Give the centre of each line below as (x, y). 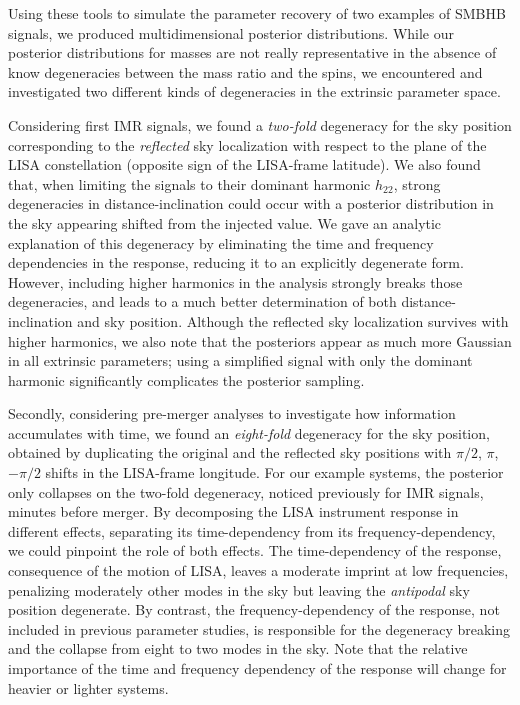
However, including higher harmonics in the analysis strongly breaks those (235, 281)
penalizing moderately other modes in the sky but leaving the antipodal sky (239, 589)
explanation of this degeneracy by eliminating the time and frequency (221, 242)
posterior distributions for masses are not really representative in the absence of (252, 52)
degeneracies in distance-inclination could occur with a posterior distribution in (251, 203)
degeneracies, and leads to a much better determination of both (202, 301)
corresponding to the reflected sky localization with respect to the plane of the (247, 144)
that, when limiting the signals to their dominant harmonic (189, 183)
